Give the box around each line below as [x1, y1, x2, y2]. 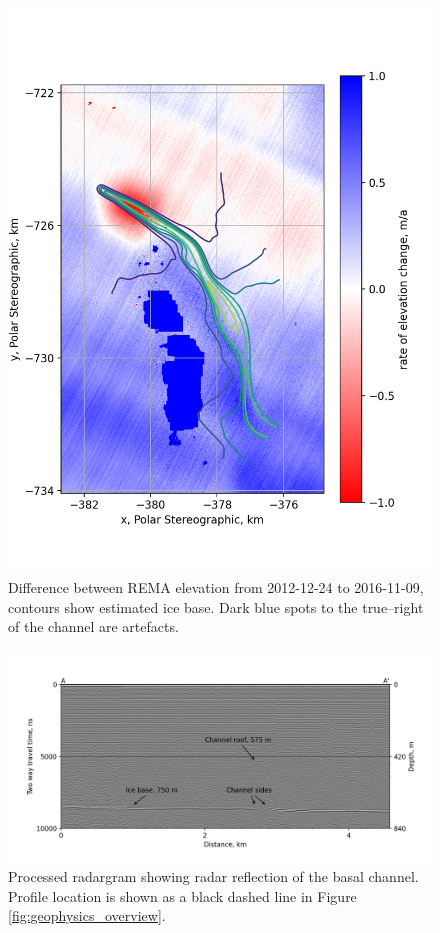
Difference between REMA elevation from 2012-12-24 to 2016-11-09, [8, 576, 424, 597]
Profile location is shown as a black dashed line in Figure [8, 885, 357, 906]
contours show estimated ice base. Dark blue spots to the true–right [8, 596, 424, 617]
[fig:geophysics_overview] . [8, 905, 166, 926]
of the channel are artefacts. [8, 616, 179, 637]
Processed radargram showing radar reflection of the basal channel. [8, 866, 419, 887]
